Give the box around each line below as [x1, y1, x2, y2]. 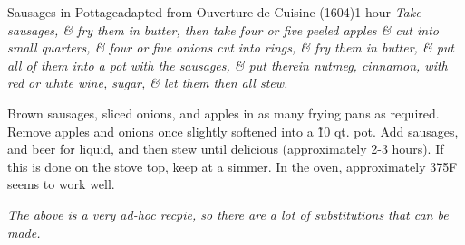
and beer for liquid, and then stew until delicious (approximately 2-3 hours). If [7, 139, 444, 158]
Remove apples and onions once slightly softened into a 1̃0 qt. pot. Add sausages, [7, 121, 459, 140]
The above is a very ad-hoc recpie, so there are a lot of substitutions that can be [7, 204, 449, 223]
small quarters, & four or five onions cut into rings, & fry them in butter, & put [7, 38, 454, 57]
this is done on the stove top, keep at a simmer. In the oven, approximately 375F [7, 156, 458, 175]
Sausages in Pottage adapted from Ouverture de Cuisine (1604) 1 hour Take [7, 3, 421, 21]
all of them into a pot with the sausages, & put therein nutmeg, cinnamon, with [7, 55, 448, 74]
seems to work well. [7, 174, 115, 193]
